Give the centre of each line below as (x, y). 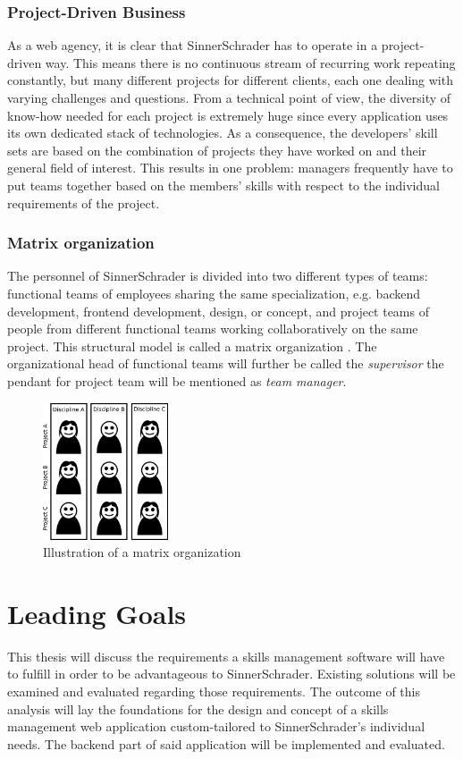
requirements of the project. (84, 202)
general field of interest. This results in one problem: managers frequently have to (230, 168)
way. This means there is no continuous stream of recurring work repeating (250, 62)
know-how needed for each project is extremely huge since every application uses (228, 115)
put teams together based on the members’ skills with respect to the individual (223, 185)
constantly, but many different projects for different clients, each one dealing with (230, 80)
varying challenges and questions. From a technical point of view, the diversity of (229, 97)
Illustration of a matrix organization (142, 552)
